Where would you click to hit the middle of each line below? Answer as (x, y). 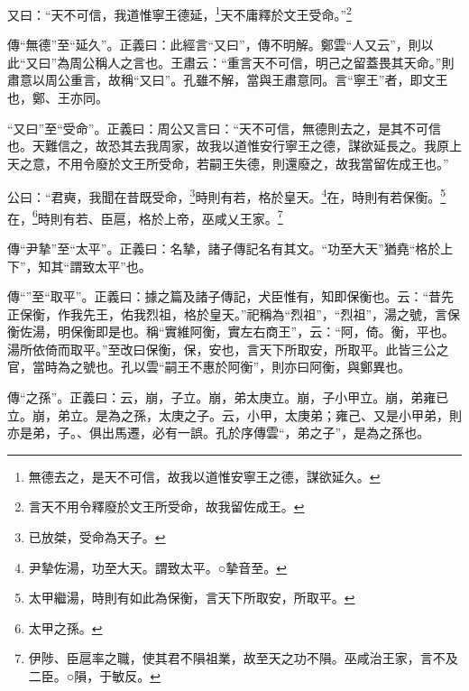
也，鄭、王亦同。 (58, 98)
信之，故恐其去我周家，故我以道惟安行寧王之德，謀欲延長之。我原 (253, 146)
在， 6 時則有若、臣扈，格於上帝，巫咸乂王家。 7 (145, 217)
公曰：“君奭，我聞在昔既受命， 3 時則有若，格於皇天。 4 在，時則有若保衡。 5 (227, 196)
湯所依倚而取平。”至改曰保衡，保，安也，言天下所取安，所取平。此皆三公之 (228, 349)
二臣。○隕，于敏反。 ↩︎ (94, 676)
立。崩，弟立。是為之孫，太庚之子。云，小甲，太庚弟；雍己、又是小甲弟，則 (234, 415)
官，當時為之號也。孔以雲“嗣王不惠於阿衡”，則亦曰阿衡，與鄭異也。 (209, 367)
